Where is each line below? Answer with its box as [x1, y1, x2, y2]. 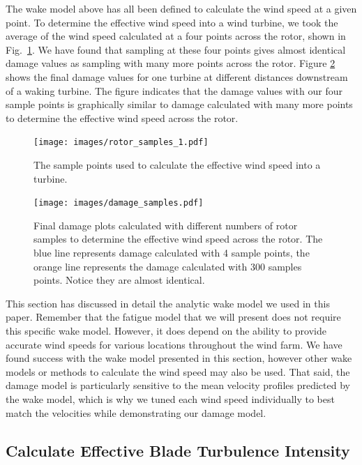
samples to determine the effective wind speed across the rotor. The [33, 231, 323, 246]
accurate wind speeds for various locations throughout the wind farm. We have [6, 337, 342, 351]
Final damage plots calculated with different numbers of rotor [33, 218, 298, 232]
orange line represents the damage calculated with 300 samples [33, 259, 302, 273]
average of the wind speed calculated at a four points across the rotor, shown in [6, 29, 346, 43]
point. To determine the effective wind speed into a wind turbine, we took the [6, 15, 338, 29]
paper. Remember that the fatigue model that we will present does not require [6, 310, 341, 324]
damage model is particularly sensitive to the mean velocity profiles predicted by [6, 378, 350, 392]
